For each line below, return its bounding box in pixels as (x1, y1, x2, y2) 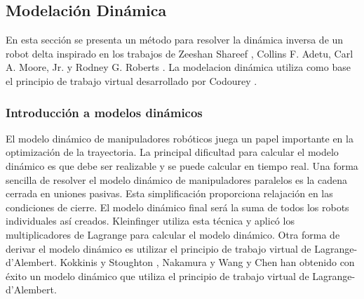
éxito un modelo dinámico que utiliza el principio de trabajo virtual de (6, 268, 309, 283)
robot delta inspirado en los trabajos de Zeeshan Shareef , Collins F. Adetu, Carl (6, 46, 353, 60)
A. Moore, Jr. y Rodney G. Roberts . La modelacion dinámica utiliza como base (6, 60, 351, 74)
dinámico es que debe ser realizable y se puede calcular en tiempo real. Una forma (6, 158, 358, 173)
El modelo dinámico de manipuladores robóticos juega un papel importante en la (6, 131, 353, 145)
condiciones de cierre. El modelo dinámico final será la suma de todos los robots (6, 199, 349, 214)
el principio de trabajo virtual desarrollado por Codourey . (6, 73, 257, 88)
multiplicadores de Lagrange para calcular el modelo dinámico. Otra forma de (6, 227, 340, 241)
